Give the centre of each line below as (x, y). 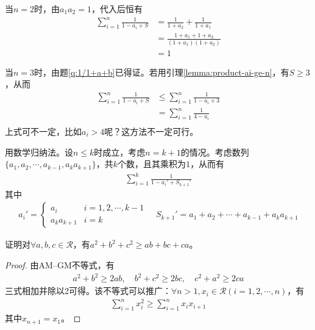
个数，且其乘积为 (152, 164)
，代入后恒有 (117, 9)
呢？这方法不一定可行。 (151, 131)
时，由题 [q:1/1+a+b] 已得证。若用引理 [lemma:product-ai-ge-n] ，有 (162, 72)
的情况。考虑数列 (215, 152)
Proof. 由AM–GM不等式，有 (60, 265)
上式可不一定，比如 (43, 131)
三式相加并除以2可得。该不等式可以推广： (88, 291)
